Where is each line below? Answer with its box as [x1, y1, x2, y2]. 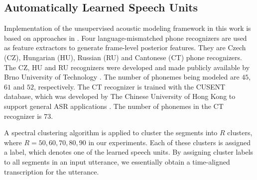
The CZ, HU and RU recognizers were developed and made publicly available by [4, 62, 250, 72]
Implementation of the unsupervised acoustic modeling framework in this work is [4, 23, 251, 33]
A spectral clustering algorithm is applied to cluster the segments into [4, 127, 218, 138]
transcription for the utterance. [4, 166, 99, 177]
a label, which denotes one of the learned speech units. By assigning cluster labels [4, 147, 254, 157]
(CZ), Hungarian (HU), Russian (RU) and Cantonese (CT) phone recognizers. [4, 52, 242, 62]
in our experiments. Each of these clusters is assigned [88, 137, 251, 147]
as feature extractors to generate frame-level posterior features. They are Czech [4, 42, 246, 53]
